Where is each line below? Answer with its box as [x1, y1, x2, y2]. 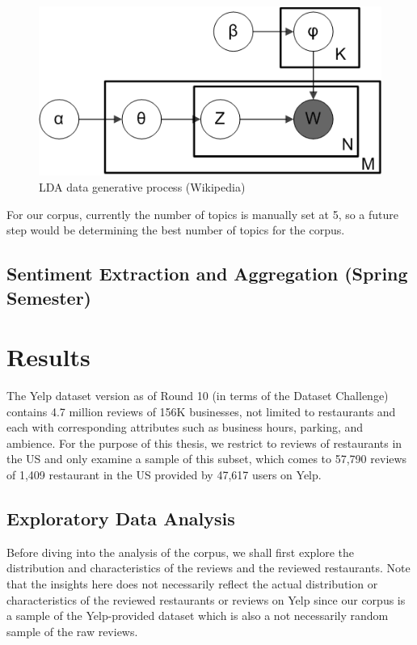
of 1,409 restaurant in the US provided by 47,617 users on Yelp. [6, 466, 322, 483]
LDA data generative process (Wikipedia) [39, 179, 246, 196]
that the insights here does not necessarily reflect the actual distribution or [6, 575, 378, 592]
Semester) [6, 285, 91, 310]
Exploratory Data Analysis [6, 506, 235, 531]
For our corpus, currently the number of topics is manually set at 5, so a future [6, 205, 399, 222]
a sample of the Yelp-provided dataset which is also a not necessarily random [6, 607, 389, 624]
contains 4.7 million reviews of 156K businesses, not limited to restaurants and [6, 403, 396, 419]
